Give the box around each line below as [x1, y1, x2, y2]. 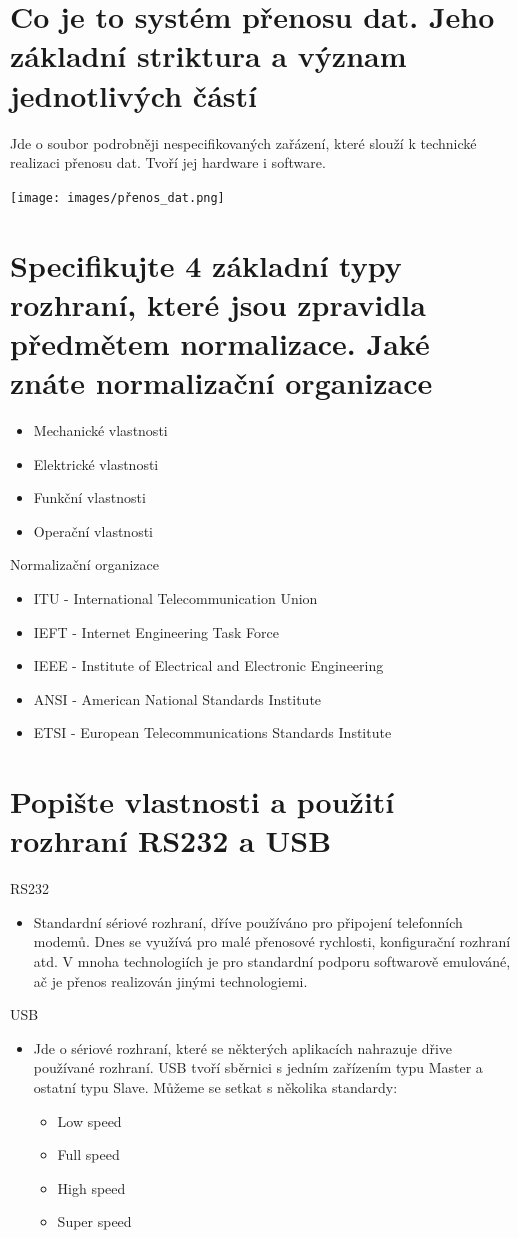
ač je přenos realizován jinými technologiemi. [33, 970, 308, 991]
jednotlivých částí [10, 74, 257, 115]
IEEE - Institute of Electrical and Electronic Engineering [33, 655, 384, 676]
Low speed [57, 1110, 122, 1131]
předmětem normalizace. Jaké [10, 322, 430, 363]
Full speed [57, 1144, 120, 1165]
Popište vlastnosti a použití [10, 781, 395, 822]
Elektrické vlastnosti [33, 453, 159, 474]
